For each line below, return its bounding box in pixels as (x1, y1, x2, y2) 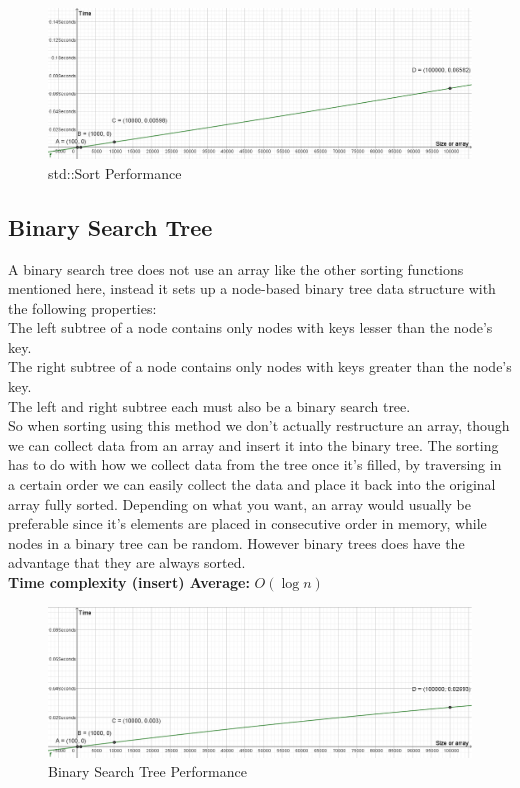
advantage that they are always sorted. (8, 552, 246, 573)
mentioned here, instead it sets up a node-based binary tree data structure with (8, 278, 496, 299)
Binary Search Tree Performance (48, 761, 247, 782)
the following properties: (8, 297, 157, 318)
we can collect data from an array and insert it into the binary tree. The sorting (8, 434, 499, 455)
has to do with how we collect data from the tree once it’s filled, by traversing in (8, 454, 502, 475)
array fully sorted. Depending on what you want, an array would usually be (8, 493, 471, 514)
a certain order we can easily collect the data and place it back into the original (8, 474, 496, 495)
